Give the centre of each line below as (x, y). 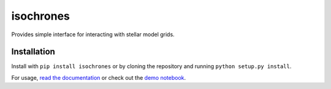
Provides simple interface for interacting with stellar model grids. (93, 34)
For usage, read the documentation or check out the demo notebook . (99, 77)
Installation (33, 52)
